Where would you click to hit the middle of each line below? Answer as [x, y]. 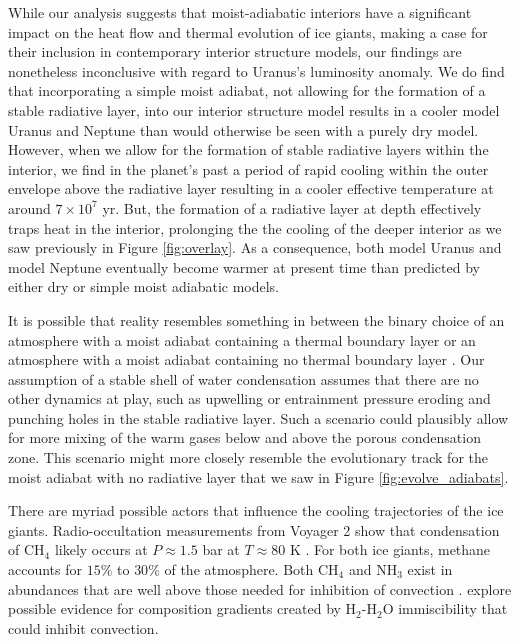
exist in [430, 569]
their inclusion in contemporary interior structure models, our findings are [235, 51]
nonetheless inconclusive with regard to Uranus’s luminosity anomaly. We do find [256, 70]
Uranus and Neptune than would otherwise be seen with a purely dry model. [243, 129]
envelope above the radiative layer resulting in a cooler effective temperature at [251, 188]
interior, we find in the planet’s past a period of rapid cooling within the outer [248, 168]
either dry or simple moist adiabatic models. [144, 286]
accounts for [45, 569]
